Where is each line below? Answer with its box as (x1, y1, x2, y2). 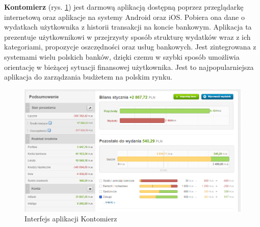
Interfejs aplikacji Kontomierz (24, 213, 117, 224)
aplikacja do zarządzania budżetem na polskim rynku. (4, 71, 172, 82)
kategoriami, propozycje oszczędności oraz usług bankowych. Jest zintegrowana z (4, 41, 256, 52)
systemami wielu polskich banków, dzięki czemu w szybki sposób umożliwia (4, 51, 240, 62)
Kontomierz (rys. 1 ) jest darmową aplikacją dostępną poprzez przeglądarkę (4, 2, 244, 12)
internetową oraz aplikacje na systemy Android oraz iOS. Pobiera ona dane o (4, 11, 245, 22)
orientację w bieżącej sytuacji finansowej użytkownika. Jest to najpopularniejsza (4, 61, 254, 72)
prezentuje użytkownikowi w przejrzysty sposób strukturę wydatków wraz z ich (4, 31, 251, 42)
